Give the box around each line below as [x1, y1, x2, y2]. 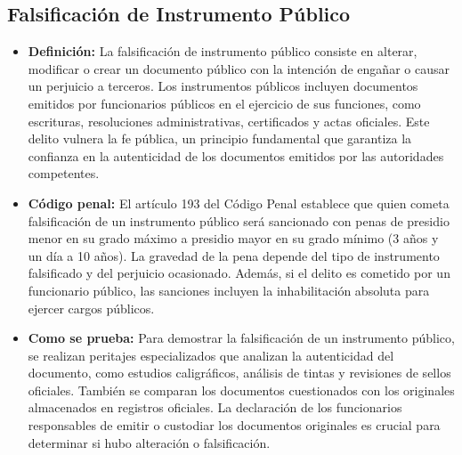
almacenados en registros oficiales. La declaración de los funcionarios [28, 398, 402, 417]
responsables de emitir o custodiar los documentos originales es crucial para [28, 416, 441, 435]
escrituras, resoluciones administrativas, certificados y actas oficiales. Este [28, 111, 430, 130]
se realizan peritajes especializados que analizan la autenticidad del [28, 345, 394, 364]
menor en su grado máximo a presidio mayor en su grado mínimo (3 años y [28, 229, 439, 248]
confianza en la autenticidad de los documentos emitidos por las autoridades [28, 146, 444, 165]
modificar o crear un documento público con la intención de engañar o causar [28, 59, 450, 77]
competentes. [28, 164, 100, 183]
